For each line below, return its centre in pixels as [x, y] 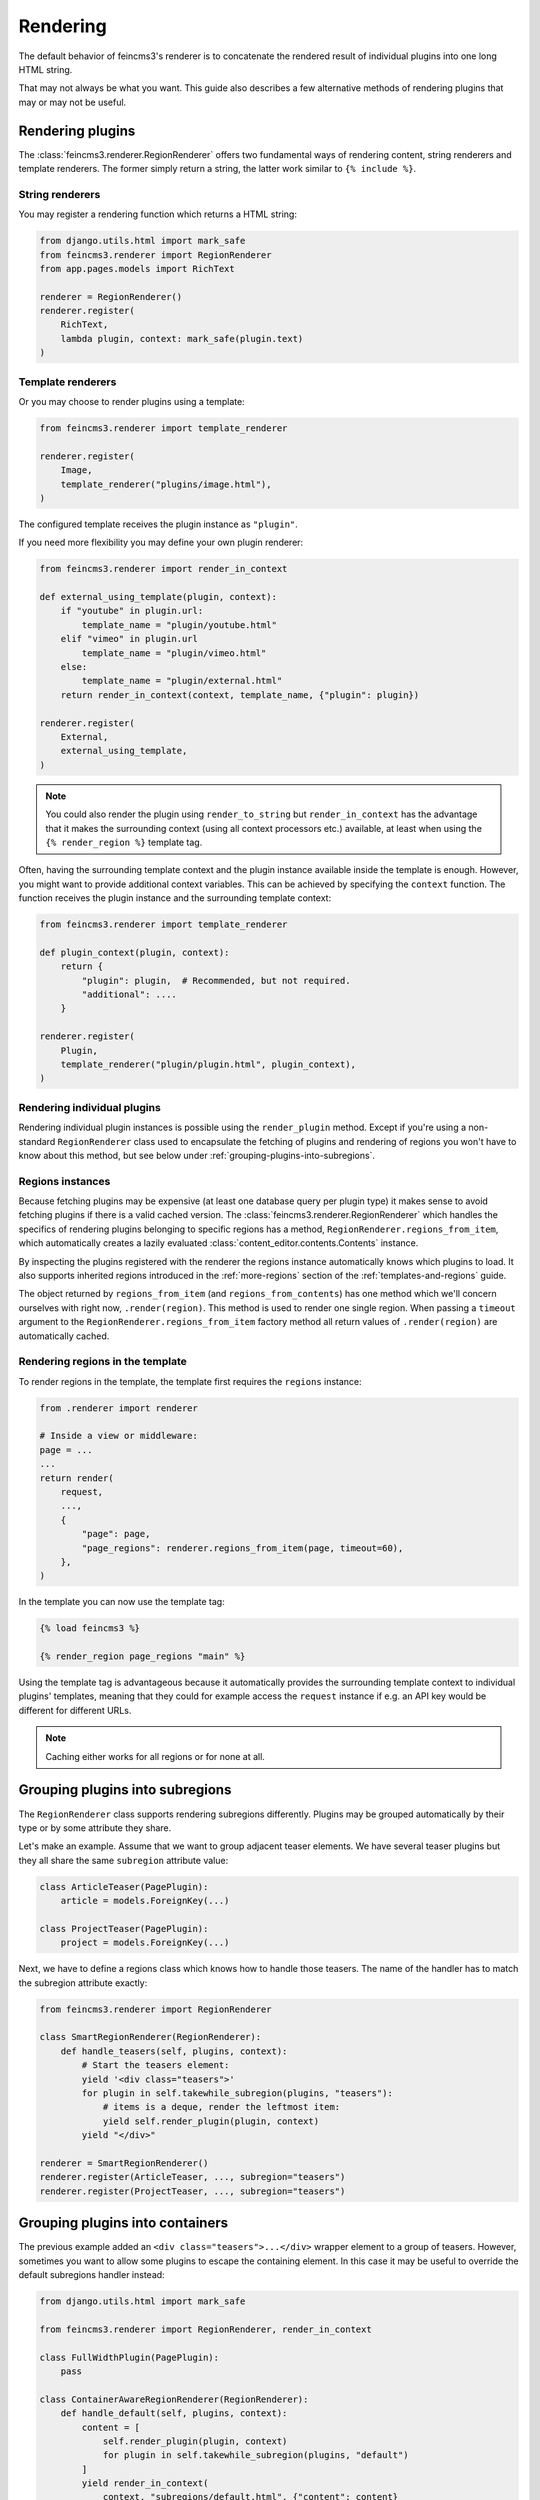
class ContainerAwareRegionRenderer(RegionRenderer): [174, 2399]
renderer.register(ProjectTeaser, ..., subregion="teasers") [192, 2191]
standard [37, 1141]
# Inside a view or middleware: [119, 1436]
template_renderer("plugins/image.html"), [166, 484]
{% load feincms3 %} [89, 1628]
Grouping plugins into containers [123, 2223]
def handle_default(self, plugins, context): [174, 2413]
